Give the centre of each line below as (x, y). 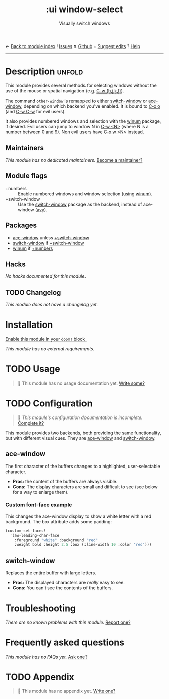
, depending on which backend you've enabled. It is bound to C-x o (91, 106)
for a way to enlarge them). (40, 492)
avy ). (42, 209)
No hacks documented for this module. (46, 276)
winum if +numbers (33, 248)
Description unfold (44, 72)
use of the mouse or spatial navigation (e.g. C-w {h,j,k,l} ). (65, 91)
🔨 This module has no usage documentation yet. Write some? (81, 383)
